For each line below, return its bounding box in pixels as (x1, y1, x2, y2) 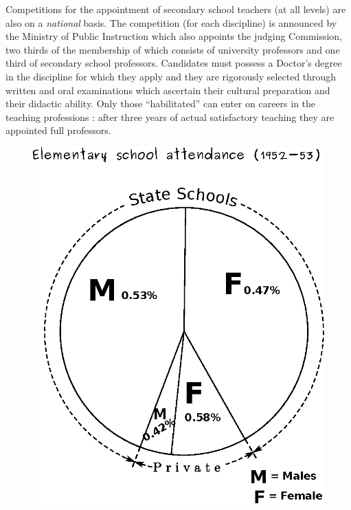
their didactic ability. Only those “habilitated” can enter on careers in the (5, 96, 316, 111)
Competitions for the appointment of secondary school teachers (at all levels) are (5, 2, 346, 16)
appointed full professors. (5, 123, 111, 137)
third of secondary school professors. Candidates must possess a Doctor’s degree (5, 56, 342, 70)
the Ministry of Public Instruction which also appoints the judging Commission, (5, 29, 343, 43)
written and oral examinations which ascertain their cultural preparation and (5, 82, 330, 97)
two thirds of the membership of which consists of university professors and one (5, 42, 340, 56)
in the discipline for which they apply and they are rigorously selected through (5, 69, 337, 83)
